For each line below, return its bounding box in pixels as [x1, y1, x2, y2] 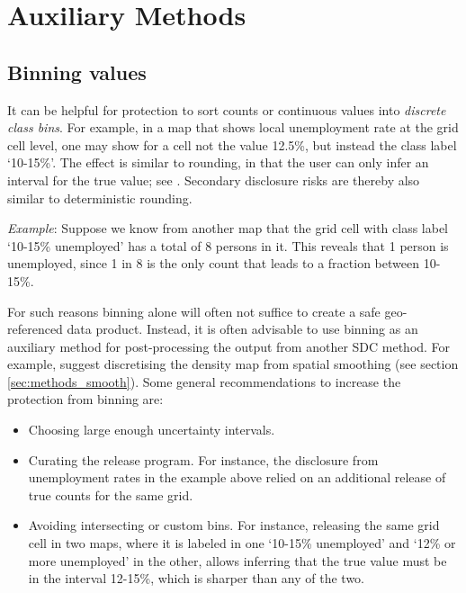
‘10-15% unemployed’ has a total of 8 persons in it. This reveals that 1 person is [7, 236, 449, 255]
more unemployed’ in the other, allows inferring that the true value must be [28, 551, 447, 570]
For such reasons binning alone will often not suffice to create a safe [7, 301, 381, 320]
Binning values [7, 58, 147, 85]
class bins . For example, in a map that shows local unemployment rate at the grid [7, 118, 459, 137]
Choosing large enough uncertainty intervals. [28, 420, 275, 439]
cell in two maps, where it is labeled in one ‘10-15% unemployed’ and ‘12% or [28, 534, 456, 553]
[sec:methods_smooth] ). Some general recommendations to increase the [7, 372, 401, 391]
